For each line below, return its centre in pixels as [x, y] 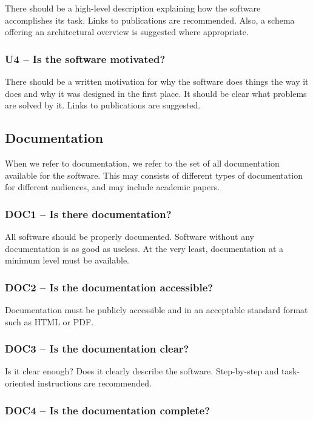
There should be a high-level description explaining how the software [133, 8]
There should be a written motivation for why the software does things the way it [157, 81]
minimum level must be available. [67, 260]
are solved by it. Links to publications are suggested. [103, 105]
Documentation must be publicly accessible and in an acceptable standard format [156, 309]
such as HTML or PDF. [49, 321]
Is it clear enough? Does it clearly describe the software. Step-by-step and [142, 371]
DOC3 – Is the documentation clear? [97, 349]
